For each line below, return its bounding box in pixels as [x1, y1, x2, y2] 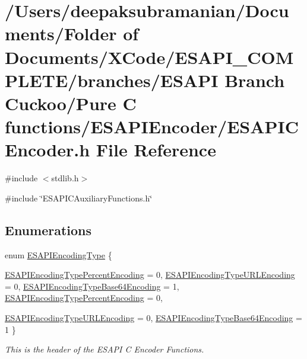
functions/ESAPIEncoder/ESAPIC [5, 114, 299, 139]
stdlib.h [51, 172, 79, 184]
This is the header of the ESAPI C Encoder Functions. [5, 343, 204, 355]
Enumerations [5, 220, 92, 239]
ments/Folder [5, 21, 117, 46]
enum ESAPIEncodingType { [5, 248, 112, 261]
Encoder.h [5, 137, 90, 162]
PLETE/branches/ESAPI [5, 68, 219, 92]
